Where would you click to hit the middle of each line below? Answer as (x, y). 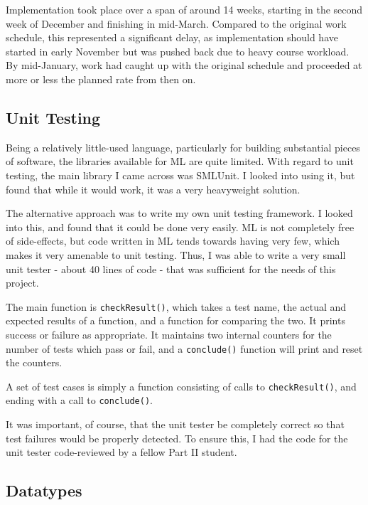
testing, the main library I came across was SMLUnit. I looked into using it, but (180, 175)
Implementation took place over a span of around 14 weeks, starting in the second (184, 9)
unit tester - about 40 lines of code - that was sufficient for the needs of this (171, 269)
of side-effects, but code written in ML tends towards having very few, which (173, 241)
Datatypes (44, 490)
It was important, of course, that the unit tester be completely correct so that (175, 424)
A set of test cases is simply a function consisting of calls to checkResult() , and (181, 386)
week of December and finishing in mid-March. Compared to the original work (176, 23)
